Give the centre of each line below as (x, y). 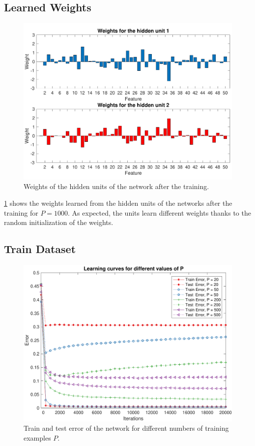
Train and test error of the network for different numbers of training (126, 428)
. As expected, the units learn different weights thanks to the (159, 212)
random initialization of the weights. (59, 222)
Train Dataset (40, 249)
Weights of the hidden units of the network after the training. (116, 186)
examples (37, 437)
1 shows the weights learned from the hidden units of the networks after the (118, 203)
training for (21, 212)
